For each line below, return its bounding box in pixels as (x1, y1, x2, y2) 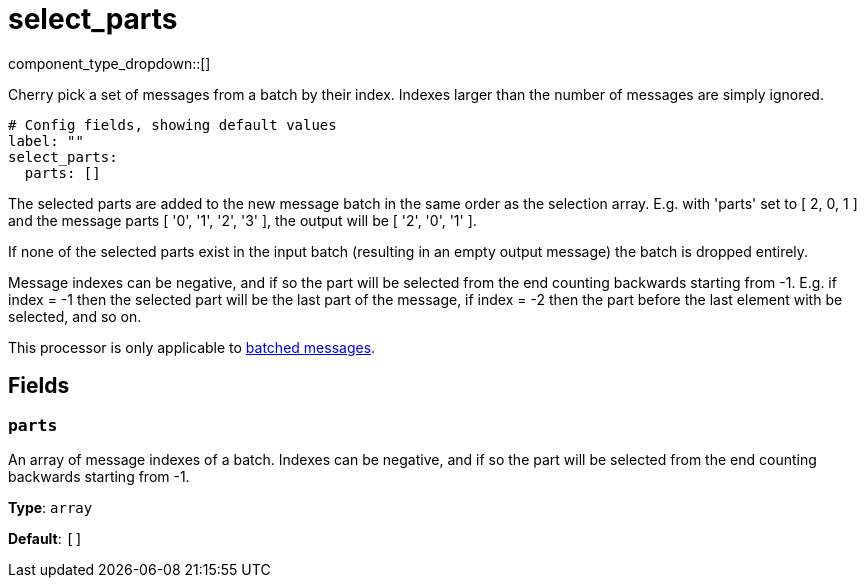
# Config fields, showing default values (8, 116, 337, 133)
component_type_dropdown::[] (8, 54, 211, 72)
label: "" (8, 132, 84, 149)
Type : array (8, 498, 93, 516)
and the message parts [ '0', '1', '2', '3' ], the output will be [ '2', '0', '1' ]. (8, 211, 477, 229)
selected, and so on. (8, 307, 142, 325)
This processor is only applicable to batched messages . (8, 338, 376, 356)
